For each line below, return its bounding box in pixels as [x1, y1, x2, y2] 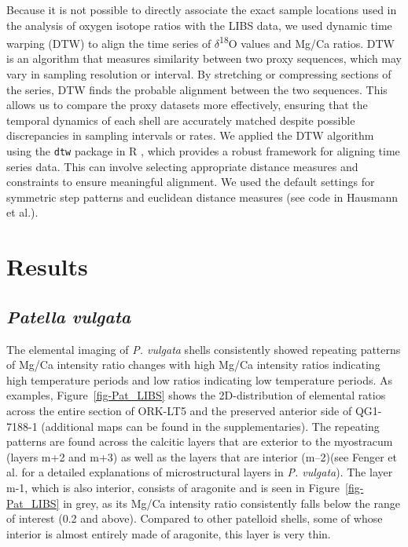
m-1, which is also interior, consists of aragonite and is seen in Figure [6, 479, 340, 495]
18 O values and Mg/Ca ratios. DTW [219, 33, 395, 51]
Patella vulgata [6, 304, 131, 328]
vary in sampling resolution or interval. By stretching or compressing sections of [6, 66, 391, 82]
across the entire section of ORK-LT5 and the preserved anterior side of [6, 402, 352, 418]
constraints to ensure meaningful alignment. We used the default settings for [6, 173, 375, 190]
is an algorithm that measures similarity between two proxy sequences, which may [6, 50, 402, 67]
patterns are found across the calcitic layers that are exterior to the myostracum [6, 433, 393, 450]
